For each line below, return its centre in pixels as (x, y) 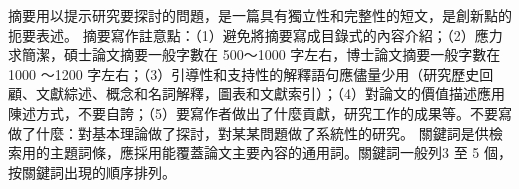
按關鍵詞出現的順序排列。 (92, 171)
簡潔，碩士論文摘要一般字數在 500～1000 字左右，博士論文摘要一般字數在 (261, 54)
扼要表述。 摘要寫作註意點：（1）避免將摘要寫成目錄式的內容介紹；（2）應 (248, 34)
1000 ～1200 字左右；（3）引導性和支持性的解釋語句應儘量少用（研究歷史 (244, 73)
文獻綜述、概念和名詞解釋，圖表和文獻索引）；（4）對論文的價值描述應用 (270, 93)
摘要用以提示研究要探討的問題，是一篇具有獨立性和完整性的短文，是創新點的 (260, 15)
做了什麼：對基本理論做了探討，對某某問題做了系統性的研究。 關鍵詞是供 (248, 132)
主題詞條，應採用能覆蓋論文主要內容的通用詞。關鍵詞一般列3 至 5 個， (280, 152)
